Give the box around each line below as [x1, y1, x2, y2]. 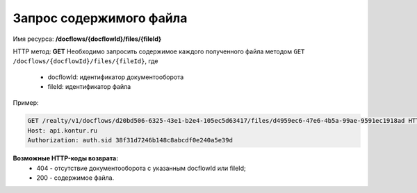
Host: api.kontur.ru [27, 126, 97, 135]
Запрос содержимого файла [13, 10, 188, 26]
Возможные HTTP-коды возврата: [13, 154, 119, 162]
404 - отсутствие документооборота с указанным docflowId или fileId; [36, 164, 246, 172]
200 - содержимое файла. [36, 174, 115, 182]
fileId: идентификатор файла [47, 83, 131, 91]
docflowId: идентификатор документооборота [47, 73, 184, 81]
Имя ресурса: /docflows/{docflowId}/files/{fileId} [13, 35, 162, 43]
